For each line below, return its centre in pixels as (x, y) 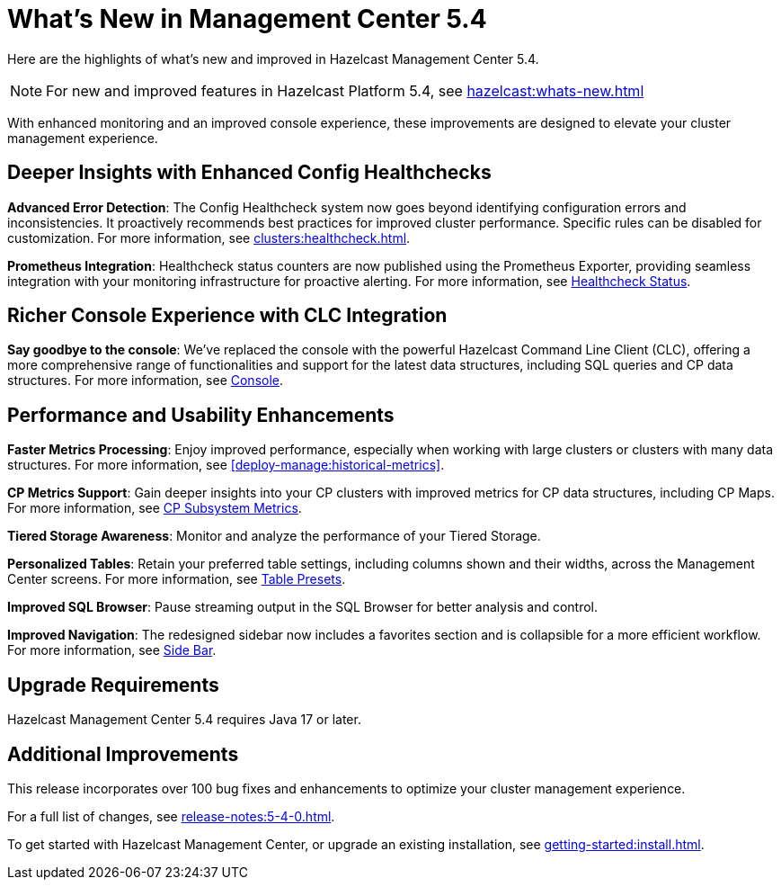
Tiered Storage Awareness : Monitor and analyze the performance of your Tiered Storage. (274, 536)
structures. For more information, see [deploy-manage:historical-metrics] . (226, 465)
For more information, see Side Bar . (112, 650)
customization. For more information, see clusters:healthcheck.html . (209, 237)
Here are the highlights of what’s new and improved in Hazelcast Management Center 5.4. (273, 58)
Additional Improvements (123, 754)
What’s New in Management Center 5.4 (247, 19)
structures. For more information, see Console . (146, 381)
